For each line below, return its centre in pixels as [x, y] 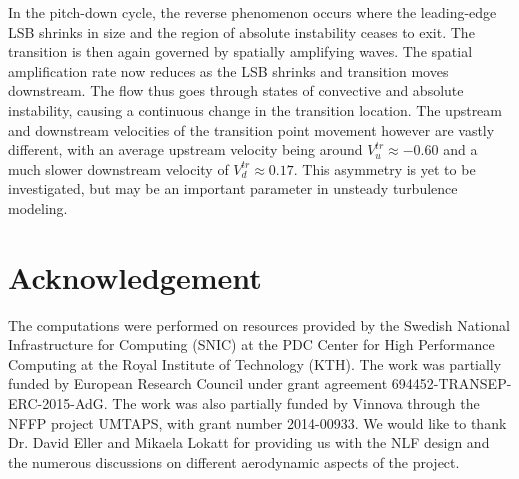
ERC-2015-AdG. [58, 403]
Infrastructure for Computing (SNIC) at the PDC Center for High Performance [251, 344]
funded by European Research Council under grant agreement [198, 383]
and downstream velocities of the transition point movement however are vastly [251, 129]
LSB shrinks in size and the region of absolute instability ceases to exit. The [241, 31]
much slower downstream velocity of [118, 168]
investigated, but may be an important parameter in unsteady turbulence [233, 188]
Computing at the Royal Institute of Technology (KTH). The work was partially [255, 363]
